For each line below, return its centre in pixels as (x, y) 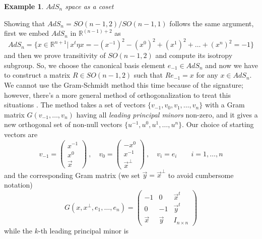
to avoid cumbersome (201, 175)
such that (148, 75)
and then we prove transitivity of (55, 55)
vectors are (21, 134)
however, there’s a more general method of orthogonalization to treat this (117, 95)
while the (18, 230)
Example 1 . (24, 6)
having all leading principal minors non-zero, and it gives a (167, 114)
